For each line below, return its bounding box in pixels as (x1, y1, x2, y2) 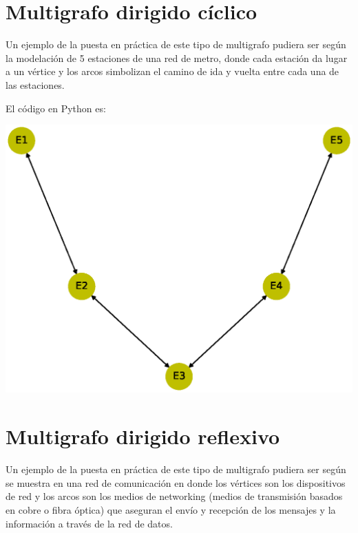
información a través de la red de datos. (6, 516, 173, 530)
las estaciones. (6, 77, 65, 92)
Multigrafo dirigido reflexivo (6, 422, 280, 450)
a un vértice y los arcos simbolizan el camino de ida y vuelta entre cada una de (6, 64, 339, 79)
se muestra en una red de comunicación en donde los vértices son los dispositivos (6, 475, 346, 490)
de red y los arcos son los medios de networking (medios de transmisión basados (6, 489, 343, 503)
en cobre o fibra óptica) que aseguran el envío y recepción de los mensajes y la (6, 502, 336, 516)
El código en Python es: (6, 101, 106, 115)
